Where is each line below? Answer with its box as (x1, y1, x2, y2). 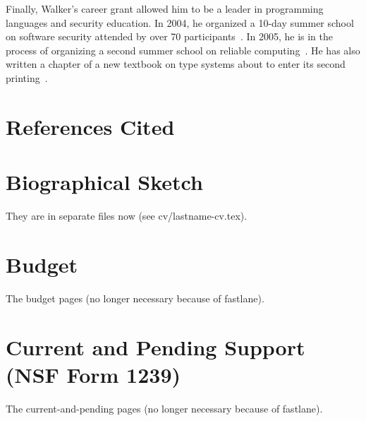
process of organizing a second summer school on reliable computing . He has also (6, 42, 360, 57)
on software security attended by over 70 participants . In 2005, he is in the (6, 29, 334, 44)
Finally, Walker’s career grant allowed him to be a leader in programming (6, 1, 324, 16)
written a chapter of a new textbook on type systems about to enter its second (6, 57, 346, 71)
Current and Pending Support (6, 332, 305, 361)
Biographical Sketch (6, 167, 203, 196)
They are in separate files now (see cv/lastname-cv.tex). (6, 208, 248, 223)
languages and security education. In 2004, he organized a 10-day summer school (6, 15, 354, 30)
